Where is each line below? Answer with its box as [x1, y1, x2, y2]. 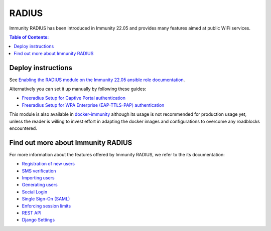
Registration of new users [22, 161, 75, 167]
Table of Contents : [9, 34, 49, 40]
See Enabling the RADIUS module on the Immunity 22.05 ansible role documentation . [9, 77, 185, 83]
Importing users [22, 175, 55, 181]
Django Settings [22, 217, 55, 223]
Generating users [22, 182, 58, 188]
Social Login [22, 188, 48, 195]
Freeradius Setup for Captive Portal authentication [22, 95, 125, 101]
